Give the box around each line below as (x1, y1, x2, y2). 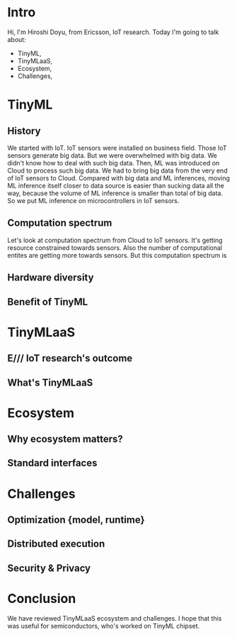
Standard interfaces (7, 457, 98, 469)
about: (7, 35, 26, 43)
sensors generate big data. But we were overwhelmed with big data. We (7, 151, 218, 160)
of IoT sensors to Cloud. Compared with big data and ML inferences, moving (7, 173, 230, 182)
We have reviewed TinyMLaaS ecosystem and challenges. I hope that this (7, 614, 222, 622)
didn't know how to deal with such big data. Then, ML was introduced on (7, 158, 220, 167)
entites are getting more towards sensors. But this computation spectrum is (7, 251, 227, 259)
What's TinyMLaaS (7, 376, 93, 388)
